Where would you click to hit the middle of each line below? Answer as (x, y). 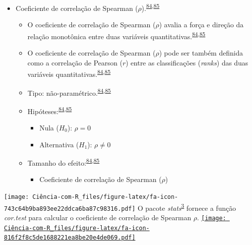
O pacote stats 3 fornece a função (187, 207)
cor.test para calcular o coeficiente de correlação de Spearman (98, 217)
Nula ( (49, 128)
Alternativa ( (59, 144)
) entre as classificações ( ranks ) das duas (187, 62)
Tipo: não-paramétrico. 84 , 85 (69, 92)
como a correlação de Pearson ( (75, 62)
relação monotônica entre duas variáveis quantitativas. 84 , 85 (116, 35)
